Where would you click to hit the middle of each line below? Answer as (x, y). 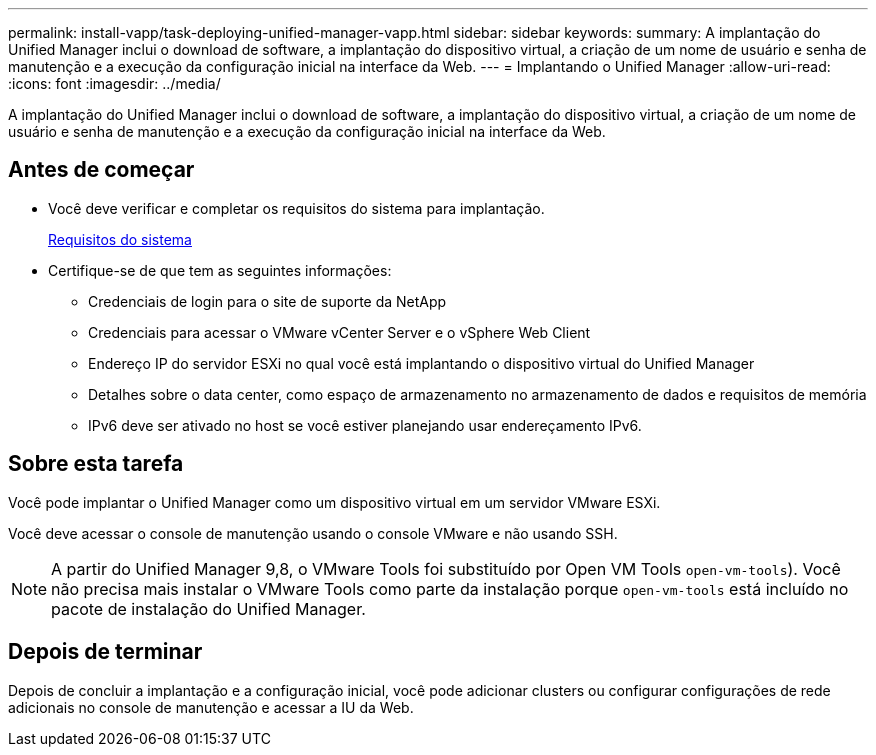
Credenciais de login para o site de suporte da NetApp (267, 301)
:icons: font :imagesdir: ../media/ (114, 83)
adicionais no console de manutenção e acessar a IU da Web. (211, 707)
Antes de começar (101, 170)
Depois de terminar (105, 652)
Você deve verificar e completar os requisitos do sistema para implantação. (296, 208)
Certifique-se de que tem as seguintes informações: (220, 270)
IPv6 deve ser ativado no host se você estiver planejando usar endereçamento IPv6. (365, 425)
